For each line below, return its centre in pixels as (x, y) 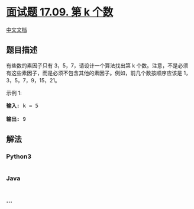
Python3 (19, 156)
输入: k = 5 (22, 105)
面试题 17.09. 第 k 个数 (60, 12)
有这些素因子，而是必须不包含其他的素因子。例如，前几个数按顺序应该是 (94, 73)
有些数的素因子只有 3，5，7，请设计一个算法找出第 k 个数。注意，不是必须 (97, 65)
